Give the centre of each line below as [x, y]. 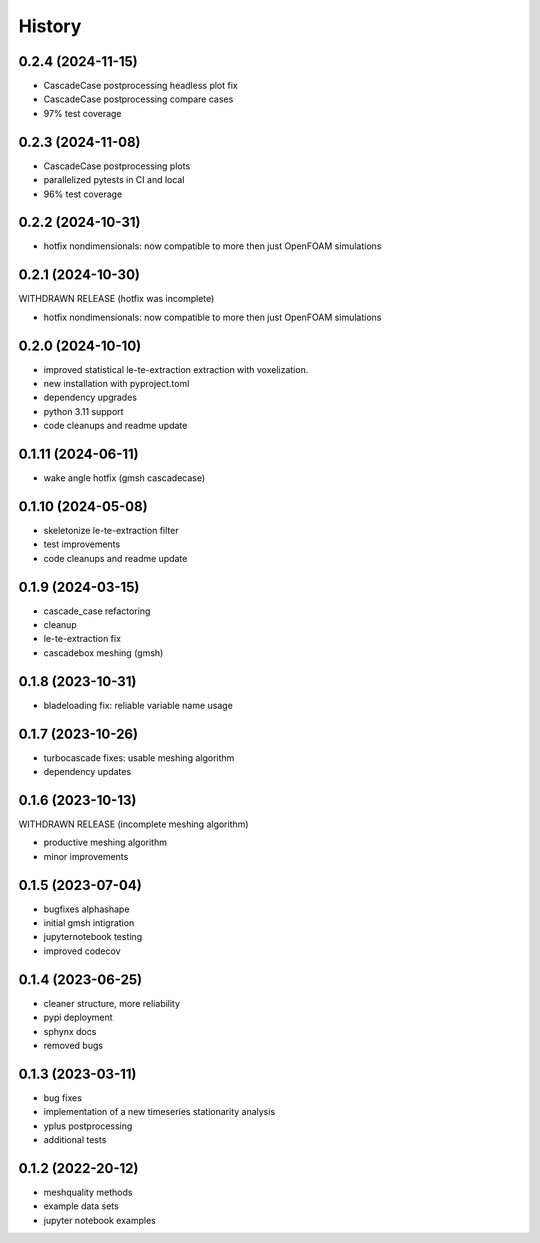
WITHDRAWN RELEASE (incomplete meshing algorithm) [133, 824]
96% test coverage [83, 194]
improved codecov [82, 951]
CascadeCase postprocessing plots [117, 166]
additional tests [75, 1139]
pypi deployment [78, 1017]
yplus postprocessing [88, 1126]
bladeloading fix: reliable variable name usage [138, 705]
